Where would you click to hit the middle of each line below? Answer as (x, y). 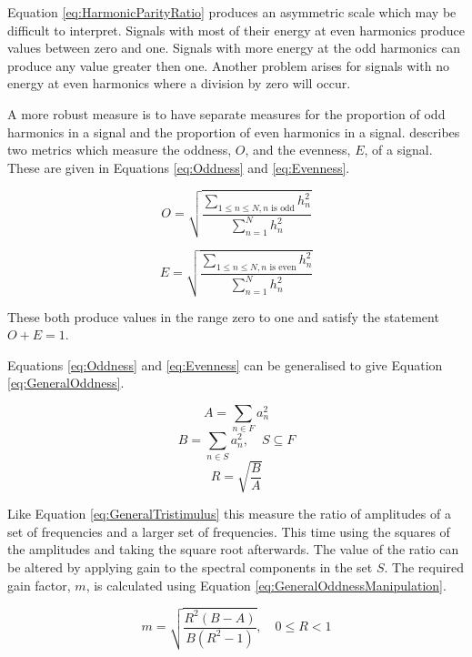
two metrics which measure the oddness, (120, 150)
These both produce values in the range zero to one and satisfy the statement (223, 316)
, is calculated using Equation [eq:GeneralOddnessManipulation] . (266, 585)
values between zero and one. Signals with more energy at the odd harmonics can (234, 48)
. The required (424, 566)
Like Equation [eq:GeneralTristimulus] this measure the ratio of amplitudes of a (229, 514)
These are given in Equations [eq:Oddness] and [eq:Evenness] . (179, 167)
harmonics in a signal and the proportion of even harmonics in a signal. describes (234, 131)
